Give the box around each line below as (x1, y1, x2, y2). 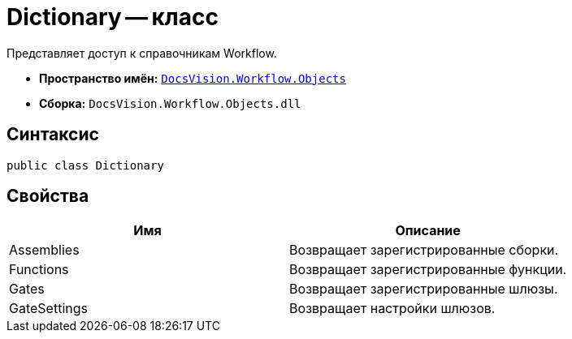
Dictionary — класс (6, 3, 219, 31)
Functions (9, 261, 69, 278)
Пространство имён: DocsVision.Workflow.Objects (39, 71, 346, 85)
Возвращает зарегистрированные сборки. (289, 242, 559, 259)
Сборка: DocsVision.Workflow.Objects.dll (39, 96, 301, 110)
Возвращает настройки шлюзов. (289, 300, 496, 317)
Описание (395, 222, 461, 239)
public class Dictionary (6, 158, 164, 172)
